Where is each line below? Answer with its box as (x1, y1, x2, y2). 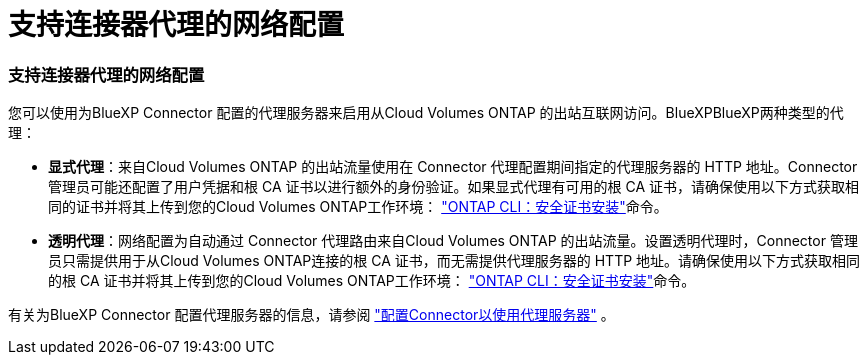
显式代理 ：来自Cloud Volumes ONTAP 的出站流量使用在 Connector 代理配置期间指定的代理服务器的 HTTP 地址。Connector (48, 158, 858, 176)
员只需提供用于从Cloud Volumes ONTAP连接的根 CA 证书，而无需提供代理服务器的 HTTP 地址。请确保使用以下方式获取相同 (48, 252, 861, 270)
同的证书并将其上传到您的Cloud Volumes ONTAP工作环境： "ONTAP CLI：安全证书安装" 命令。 (48, 198, 668, 216)
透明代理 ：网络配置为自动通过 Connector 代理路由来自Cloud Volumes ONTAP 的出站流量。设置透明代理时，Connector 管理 (48, 232, 858, 250)
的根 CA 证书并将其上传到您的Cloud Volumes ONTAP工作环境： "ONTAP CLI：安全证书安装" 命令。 (48, 272, 696, 290)
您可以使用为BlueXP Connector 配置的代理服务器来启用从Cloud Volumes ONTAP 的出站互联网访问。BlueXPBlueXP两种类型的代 (8, 104, 844, 122)
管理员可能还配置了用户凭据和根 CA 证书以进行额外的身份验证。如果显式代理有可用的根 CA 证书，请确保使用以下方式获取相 (48, 178, 859, 196)
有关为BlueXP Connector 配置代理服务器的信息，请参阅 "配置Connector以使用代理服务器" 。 (8, 306, 615, 324)
